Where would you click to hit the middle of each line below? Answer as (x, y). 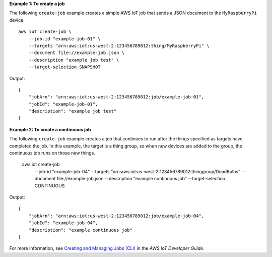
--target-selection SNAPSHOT (64, 67)
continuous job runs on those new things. (52, 153)
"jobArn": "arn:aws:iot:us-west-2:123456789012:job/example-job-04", (116, 216)
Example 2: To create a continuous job (50, 129)
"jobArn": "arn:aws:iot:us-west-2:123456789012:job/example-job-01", (116, 97)
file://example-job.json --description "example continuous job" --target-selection (141, 179)
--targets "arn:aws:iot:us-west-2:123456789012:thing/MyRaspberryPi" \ (119, 46)
